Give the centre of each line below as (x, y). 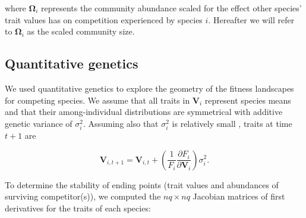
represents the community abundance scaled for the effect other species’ (171, 8)
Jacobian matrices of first (239, 196)
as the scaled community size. (81, 31)
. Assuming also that (121, 123)
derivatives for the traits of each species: (78, 208)
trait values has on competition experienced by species (104, 19)
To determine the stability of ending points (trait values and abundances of (142, 184)
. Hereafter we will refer (251, 19)
